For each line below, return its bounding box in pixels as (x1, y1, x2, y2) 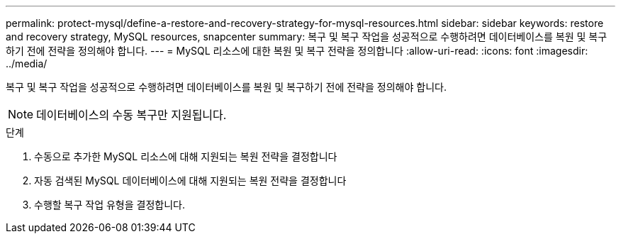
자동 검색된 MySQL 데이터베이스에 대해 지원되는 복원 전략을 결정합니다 (34, 174, 347, 187)
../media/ (6, 57, 47, 70)
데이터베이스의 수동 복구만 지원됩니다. (36, 108, 227, 122)
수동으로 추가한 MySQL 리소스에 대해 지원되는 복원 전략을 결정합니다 (34, 150, 337, 162)
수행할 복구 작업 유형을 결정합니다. (34, 199, 185, 211)
